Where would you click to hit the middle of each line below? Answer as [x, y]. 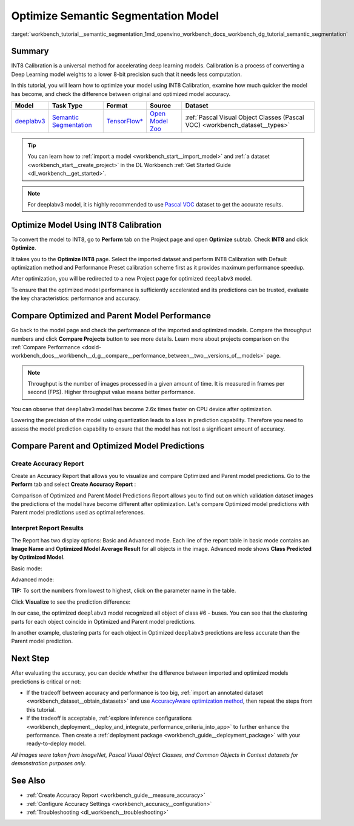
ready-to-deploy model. [56, 743]
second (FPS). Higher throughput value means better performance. [111, 392]
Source [160, 106]
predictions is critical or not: [46, 681]
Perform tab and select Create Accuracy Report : [74, 484]
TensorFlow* [125, 121]
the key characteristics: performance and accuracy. [76, 298]
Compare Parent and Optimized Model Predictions [108, 446]
